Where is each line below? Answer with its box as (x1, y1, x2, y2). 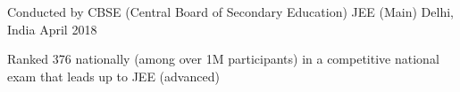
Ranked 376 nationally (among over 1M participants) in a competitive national (7, 50, 439, 68)
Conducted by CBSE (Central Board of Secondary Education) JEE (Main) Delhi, (7, 3, 454, 20)
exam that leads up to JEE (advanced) (7, 66, 220, 85)
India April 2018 (7, 19, 97, 38)
